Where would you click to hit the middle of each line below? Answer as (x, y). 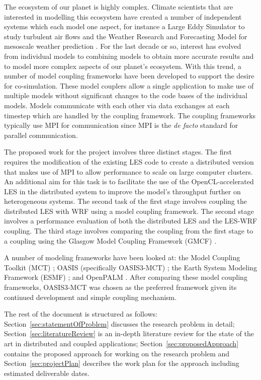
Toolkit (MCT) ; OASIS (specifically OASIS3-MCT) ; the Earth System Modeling (130, 267)
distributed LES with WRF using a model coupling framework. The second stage (129, 211)
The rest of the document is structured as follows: (81, 314)
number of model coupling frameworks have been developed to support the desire (129, 76)
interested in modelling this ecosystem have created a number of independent (123, 16)
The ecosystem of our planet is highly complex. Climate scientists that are (119, 7)
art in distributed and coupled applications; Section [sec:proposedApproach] (121, 343)
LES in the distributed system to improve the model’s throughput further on (122, 191)
